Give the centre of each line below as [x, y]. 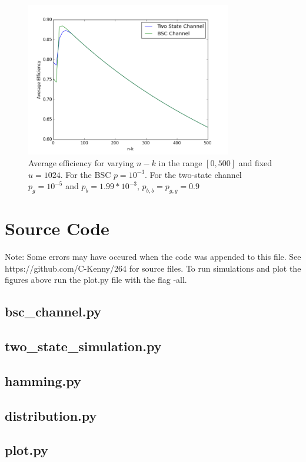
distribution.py [51, 415]
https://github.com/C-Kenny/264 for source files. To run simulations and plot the [153, 268]
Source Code [57, 228]
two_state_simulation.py [83, 346]
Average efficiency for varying [81, 162]
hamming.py [43, 380]
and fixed [255, 162]
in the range [180, 162]
